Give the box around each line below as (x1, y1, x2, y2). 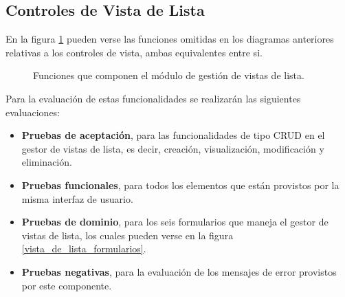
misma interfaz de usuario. (21, 191, 133, 206)
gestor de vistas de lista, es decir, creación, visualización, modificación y (21, 141, 324, 155)
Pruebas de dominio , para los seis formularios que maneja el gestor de (21, 214, 329, 229)
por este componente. (21, 278, 112, 292)
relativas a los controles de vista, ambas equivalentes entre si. (5, 45, 263, 59)
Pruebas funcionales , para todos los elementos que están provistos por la (21, 177, 340, 192)
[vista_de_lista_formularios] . (21, 241, 146, 256)
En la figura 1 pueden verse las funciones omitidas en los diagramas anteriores (5, 32, 334, 46)
